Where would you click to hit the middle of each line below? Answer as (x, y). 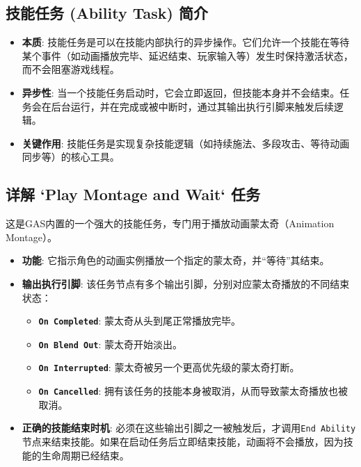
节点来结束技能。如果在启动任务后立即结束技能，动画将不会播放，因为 (183, 441)
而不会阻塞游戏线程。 (71, 69)
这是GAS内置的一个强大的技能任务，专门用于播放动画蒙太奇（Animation (170, 223)
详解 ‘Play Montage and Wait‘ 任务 (133, 194)
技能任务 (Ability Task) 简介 (107, 13)
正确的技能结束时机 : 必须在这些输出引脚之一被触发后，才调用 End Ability (189, 428)
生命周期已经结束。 (85, 455)
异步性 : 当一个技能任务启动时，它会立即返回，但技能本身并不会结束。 (181, 92)
